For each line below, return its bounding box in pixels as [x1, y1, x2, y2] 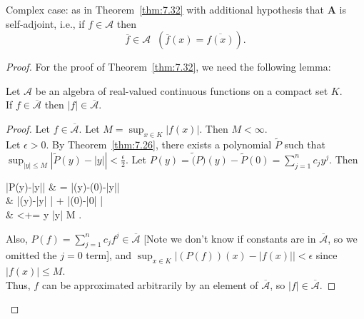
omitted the [6, 248, 57, 263]
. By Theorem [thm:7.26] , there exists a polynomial [46, 136, 272, 151]
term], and [86, 248, 132, 263]
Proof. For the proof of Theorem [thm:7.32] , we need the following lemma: [6, 59, 331, 74]
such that [284, 136, 325, 151]
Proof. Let [6, 121, 50, 136]
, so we [328, 231, 358, 245]
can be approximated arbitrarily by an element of [41, 277, 258, 292]
